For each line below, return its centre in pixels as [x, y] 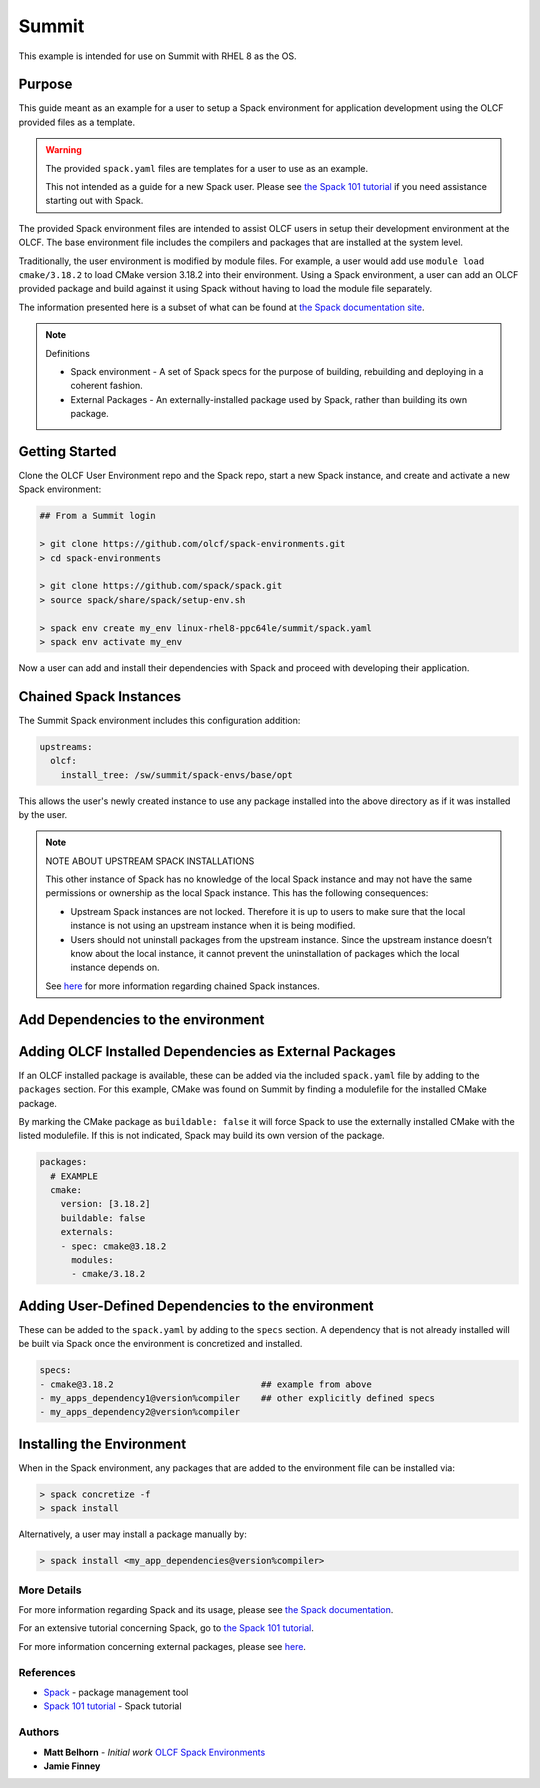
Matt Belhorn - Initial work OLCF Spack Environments [154, 1752]
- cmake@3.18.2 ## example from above [205, 1384]
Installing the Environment [102, 1443]
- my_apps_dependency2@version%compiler [139, 1412]
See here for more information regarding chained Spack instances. [182, 986]
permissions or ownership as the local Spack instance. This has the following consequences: [237, 893]
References [47, 1672]
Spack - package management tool [116, 1692]
